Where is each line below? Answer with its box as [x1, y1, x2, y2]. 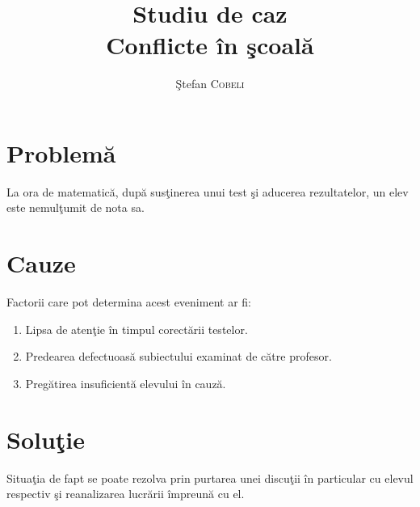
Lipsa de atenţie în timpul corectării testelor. [25, 320, 248, 337]
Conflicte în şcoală [106, 28, 314, 61]
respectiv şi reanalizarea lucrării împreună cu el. [6, 485, 245, 502]
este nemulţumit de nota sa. [6, 199, 145, 216]
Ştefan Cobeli [175, 75, 245, 92]
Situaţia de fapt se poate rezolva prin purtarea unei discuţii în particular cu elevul [6, 469, 414, 486]
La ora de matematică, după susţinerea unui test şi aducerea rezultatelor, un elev [6, 183, 409, 200]
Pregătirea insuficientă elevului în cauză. [25, 374, 226, 391]
